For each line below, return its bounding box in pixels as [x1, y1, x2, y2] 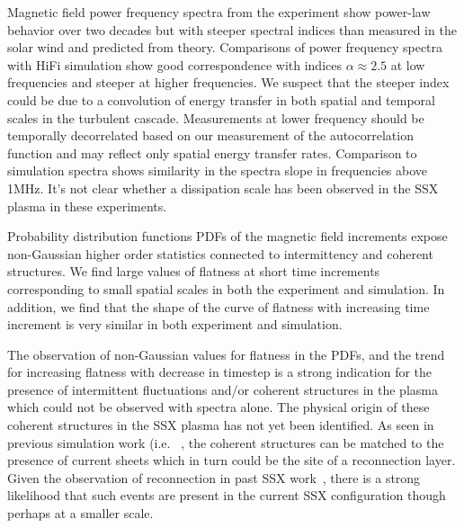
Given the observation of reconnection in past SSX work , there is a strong [7, 468, 421, 487]
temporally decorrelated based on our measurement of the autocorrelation [7, 126, 414, 145]
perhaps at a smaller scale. [7, 504, 154, 523]
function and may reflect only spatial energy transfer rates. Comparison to [7, 143, 417, 162]
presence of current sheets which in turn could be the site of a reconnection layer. [7, 451, 456, 470]
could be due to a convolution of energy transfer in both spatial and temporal [7, 90, 435, 109]
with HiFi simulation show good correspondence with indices [7, 55, 342, 74]
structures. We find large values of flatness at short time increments [7, 262, 380, 281]
